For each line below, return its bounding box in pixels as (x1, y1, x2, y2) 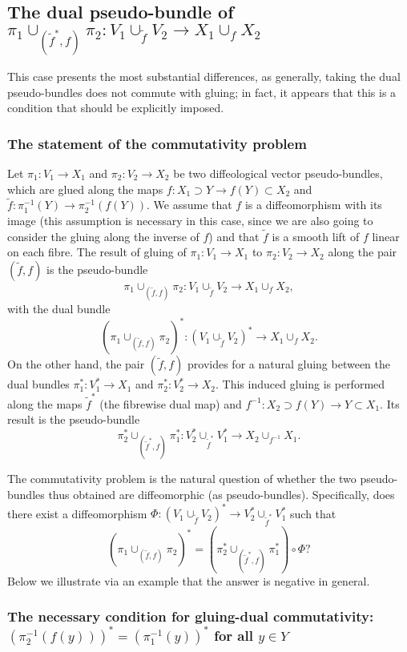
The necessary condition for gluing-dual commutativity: (7, 606, 374, 626)
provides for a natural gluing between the (187, 356, 390, 372)
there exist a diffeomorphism (7, 505, 147, 521)
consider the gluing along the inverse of (7, 227, 199, 244)
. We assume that (147, 196, 232, 213)
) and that (208, 227, 260, 244)
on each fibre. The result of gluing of (7, 243, 187, 260)
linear (372, 227, 400, 244)
